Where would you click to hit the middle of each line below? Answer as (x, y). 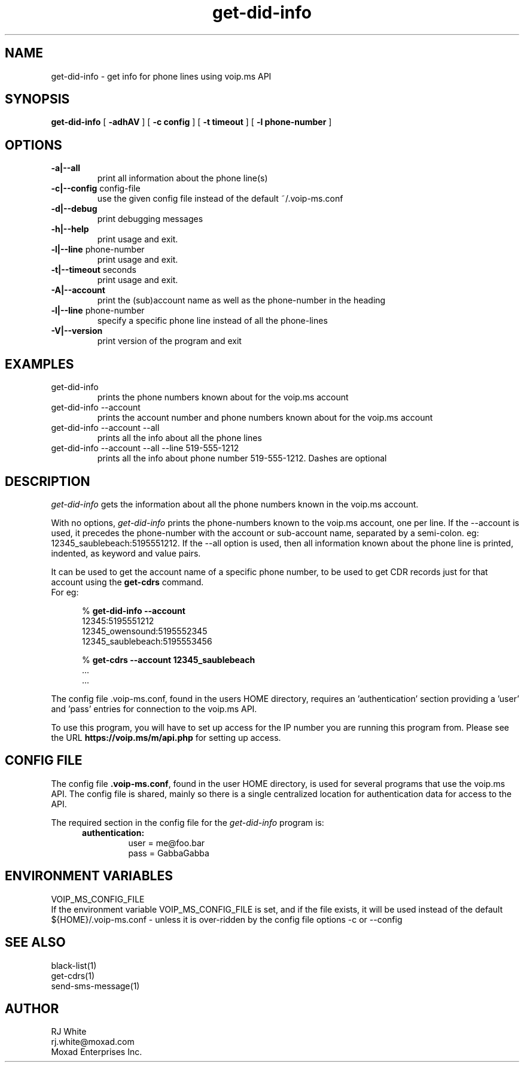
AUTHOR (32, 1008)
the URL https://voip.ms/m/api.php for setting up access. (166, 737)
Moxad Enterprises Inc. (97, 1052)
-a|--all (66, 168)
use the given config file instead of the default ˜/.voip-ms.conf (220, 199)
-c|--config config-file (96, 189)
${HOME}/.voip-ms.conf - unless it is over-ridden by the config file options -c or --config (227, 919)
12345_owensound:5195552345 (145, 631)
